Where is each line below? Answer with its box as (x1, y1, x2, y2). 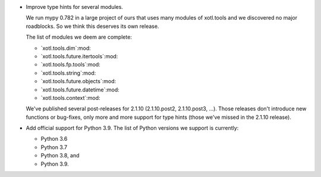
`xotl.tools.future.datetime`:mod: (40, 86, 120, 93)
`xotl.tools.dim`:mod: (40, 45, 92, 52)
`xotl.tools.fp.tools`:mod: (40, 61, 100, 68)
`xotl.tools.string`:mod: (40, 69, 96, 77)
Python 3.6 (40, 135, 68, 143)
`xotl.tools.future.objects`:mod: (40, 78, 117, 85)
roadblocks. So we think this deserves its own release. (26, 23, 159, 30)
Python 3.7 (40, 143, 68, 151)
